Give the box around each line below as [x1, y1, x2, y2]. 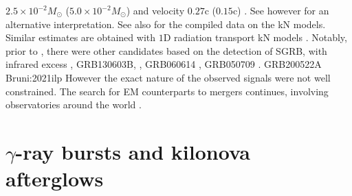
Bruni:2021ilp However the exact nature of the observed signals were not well [5, 70, 331, 84]
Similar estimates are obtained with [5, 30, 156, 45]
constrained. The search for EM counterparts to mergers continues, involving [5, 84, 329, 98]
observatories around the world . [5, 97, 142, 112]
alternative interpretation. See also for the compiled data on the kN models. [5, 16, 326, 31]
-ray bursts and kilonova [15, 137, 250, 165]
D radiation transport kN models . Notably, [163, 30, 347, 45]
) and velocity [126, 3, 185, 17]
